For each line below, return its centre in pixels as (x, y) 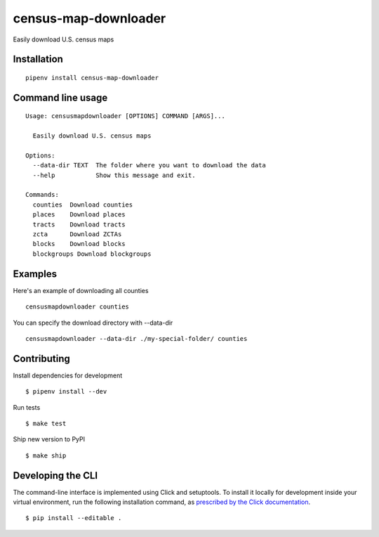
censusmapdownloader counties (78, 307)
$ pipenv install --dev (66, 392)
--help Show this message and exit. (114, 175)
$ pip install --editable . (74, 518)
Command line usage (60, 97)
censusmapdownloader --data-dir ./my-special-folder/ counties (137, 338)
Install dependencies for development (68, 375)
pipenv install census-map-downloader (92, 78)
